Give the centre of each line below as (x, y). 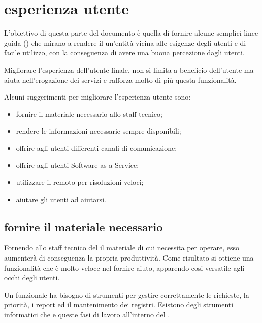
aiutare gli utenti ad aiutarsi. (61, 199)
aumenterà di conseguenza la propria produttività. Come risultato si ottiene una (129, 258)
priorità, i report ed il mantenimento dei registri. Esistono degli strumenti (119, 304)
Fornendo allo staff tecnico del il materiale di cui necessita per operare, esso (122, 248)
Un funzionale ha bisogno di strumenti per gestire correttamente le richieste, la (127, 294)
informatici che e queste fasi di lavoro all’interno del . (87, 315)
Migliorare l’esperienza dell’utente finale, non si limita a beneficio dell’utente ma (129, 69)
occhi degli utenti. (32, 278)
